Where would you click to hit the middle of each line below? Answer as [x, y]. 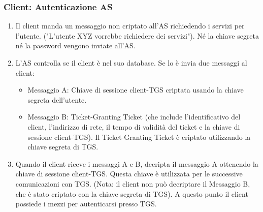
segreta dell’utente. [57, 99]
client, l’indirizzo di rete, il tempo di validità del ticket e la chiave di [134, 126]
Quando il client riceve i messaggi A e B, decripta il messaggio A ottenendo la [137, 163]
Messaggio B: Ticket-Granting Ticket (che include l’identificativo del [134, 117]
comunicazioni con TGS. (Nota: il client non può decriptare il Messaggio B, [133, 183]
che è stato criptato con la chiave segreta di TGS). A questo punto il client [132, 193]
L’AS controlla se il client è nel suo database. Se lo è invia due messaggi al [131, 63]
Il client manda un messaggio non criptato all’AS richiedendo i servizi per [130, 26]
